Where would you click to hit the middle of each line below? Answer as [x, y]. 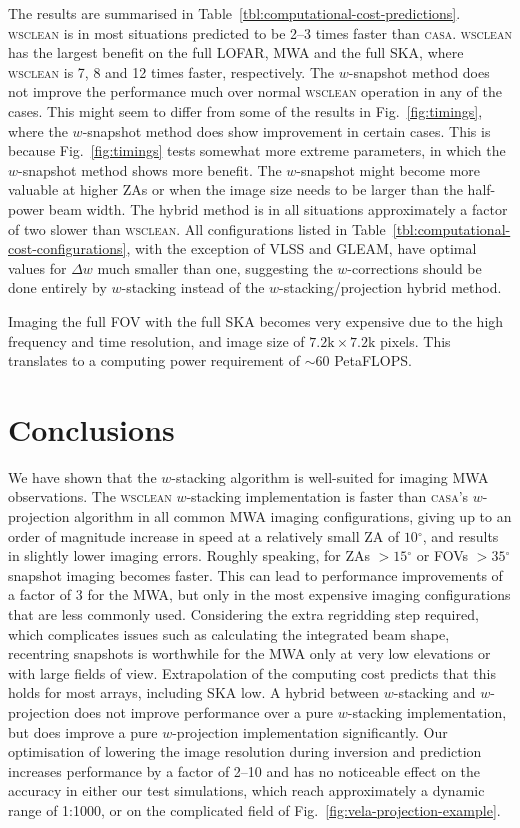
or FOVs [442, 555]
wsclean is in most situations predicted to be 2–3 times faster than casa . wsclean [260, 32]
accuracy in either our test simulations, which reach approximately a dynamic [246, 790]
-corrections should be [414, 267]
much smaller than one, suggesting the [215, 267]
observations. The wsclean [90, 496]
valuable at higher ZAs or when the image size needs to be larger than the [235, 189]
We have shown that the [82, 476]
